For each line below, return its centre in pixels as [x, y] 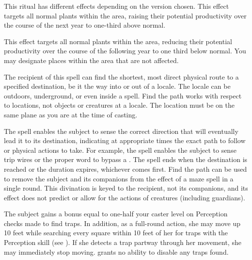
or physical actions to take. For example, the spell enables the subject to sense [120, 150]
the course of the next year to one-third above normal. [85, 25]
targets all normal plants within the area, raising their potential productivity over [125, 15]
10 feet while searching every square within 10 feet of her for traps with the [116, 233]
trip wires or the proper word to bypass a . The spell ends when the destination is [126, 159]
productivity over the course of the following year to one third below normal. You [125, 51]
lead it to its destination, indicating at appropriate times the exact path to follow [125, 140]
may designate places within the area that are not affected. [91, 60]
